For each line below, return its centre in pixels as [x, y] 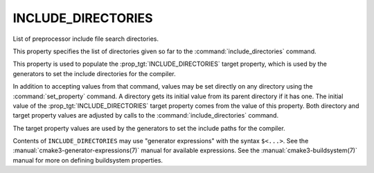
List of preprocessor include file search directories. [86, 39]
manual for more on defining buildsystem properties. [88, 160]
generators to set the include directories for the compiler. [94, 73]
